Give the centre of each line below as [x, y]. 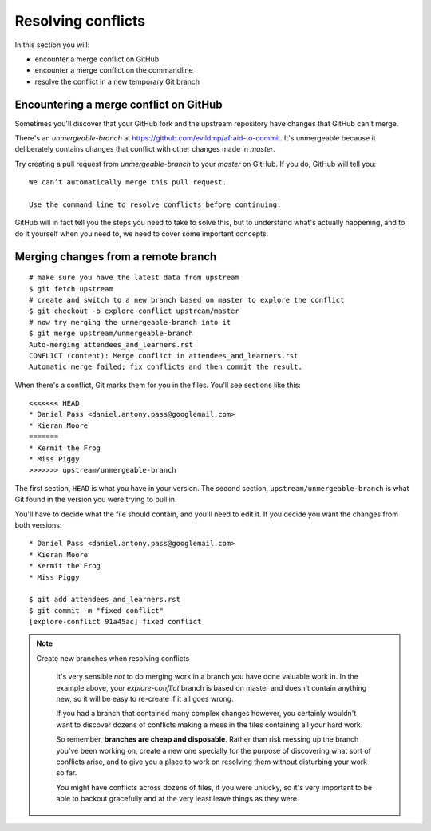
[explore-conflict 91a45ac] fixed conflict [115, 622]
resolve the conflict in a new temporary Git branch [117, 81]
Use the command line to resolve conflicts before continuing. [155, 204]
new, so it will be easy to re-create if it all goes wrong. [145, 699]
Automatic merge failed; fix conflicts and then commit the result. [166, 367]
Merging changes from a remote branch [116, 257]
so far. [67, 773]
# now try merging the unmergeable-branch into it [130, 322]
